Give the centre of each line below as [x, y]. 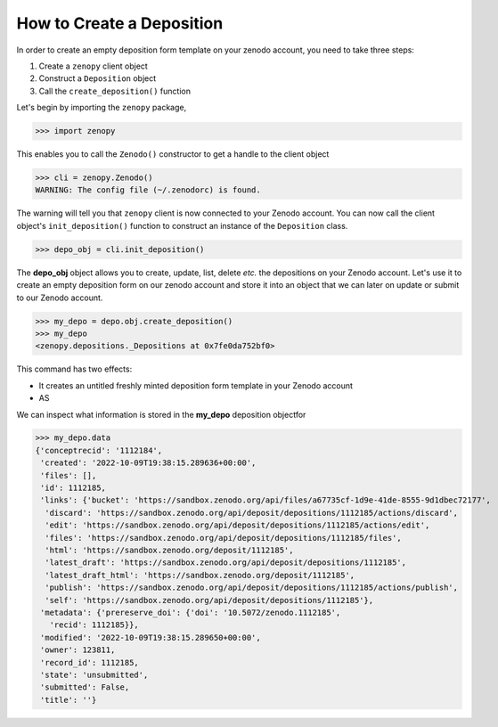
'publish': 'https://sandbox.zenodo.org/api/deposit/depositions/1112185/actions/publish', [252, 588]
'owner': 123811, [78, 650]
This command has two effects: [74, 369]
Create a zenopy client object [94, 66]
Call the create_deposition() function [115, 91]
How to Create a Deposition [120, 23]
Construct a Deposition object [98, 78]
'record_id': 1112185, [90, 662]
